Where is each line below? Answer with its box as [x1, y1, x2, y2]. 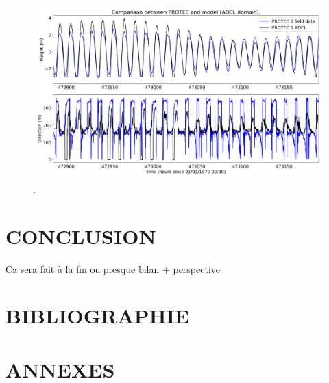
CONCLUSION [5, 222, 156, 250]
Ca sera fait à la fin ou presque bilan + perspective [5, 261, 221, 276]
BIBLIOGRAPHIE [5, 302, 190, 330]
